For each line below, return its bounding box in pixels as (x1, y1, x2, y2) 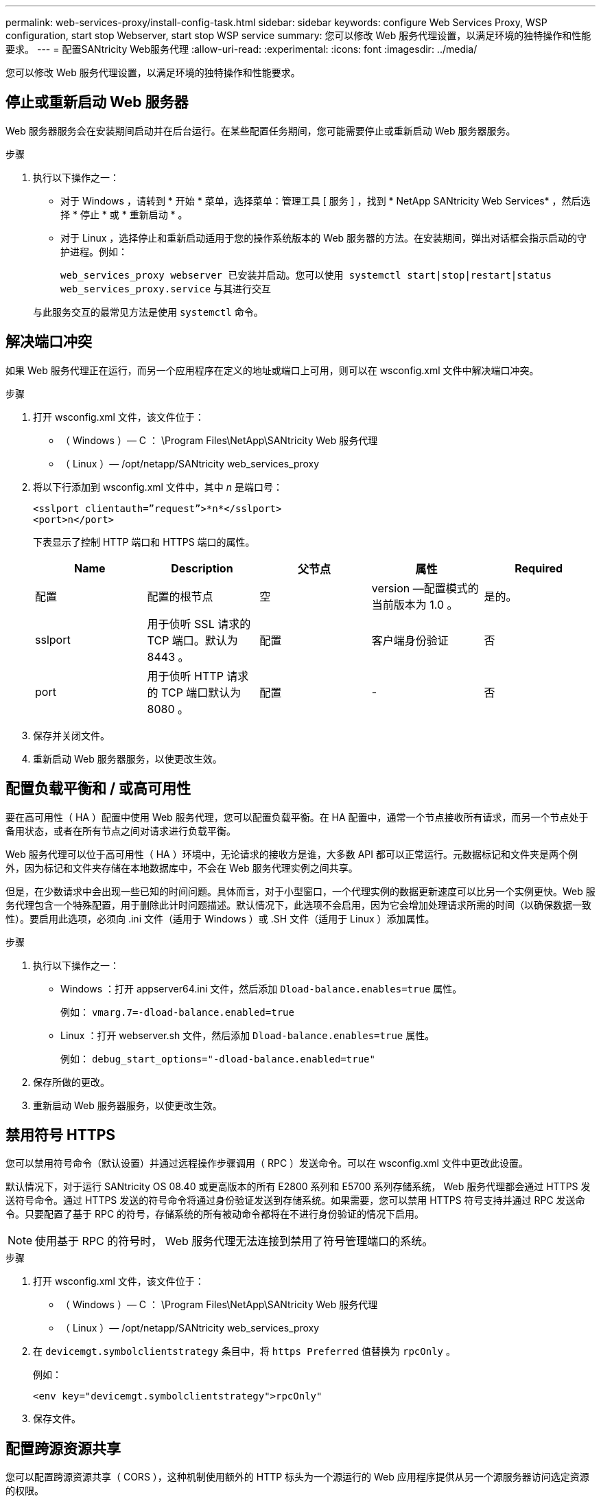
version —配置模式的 (371, 581, 479, 595)
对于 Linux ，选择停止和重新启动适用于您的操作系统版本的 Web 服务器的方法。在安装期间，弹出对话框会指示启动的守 (60, 231, 587, 244)
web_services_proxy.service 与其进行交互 (60, 282, 272, 294)
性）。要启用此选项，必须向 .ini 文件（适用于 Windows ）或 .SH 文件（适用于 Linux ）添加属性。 (5, 912, 435, 925)
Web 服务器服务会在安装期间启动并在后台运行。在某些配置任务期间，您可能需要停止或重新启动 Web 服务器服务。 (5, 124, 516, 137)
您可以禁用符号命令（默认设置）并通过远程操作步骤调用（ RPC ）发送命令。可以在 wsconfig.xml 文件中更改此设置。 (5, 1157, 528, 1170)
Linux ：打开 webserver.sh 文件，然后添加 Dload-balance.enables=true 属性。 (60, 1029, 435, 1041)
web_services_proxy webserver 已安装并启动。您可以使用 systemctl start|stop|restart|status (60, 269, 552, 281)
